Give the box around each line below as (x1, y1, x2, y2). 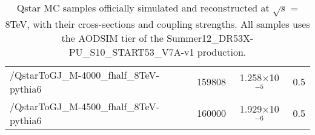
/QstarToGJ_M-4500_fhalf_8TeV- (10, 99, 159, 113)
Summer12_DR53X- (167, 30, 254, 45)
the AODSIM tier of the (61, 30, 164, 45)
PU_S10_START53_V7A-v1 (68, 44, 194, 59)
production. (197, 44, 247, 59)
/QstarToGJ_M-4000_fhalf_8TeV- (10, 67, 159, 82)
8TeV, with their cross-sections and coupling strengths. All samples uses (5, 16, 310, 31)
